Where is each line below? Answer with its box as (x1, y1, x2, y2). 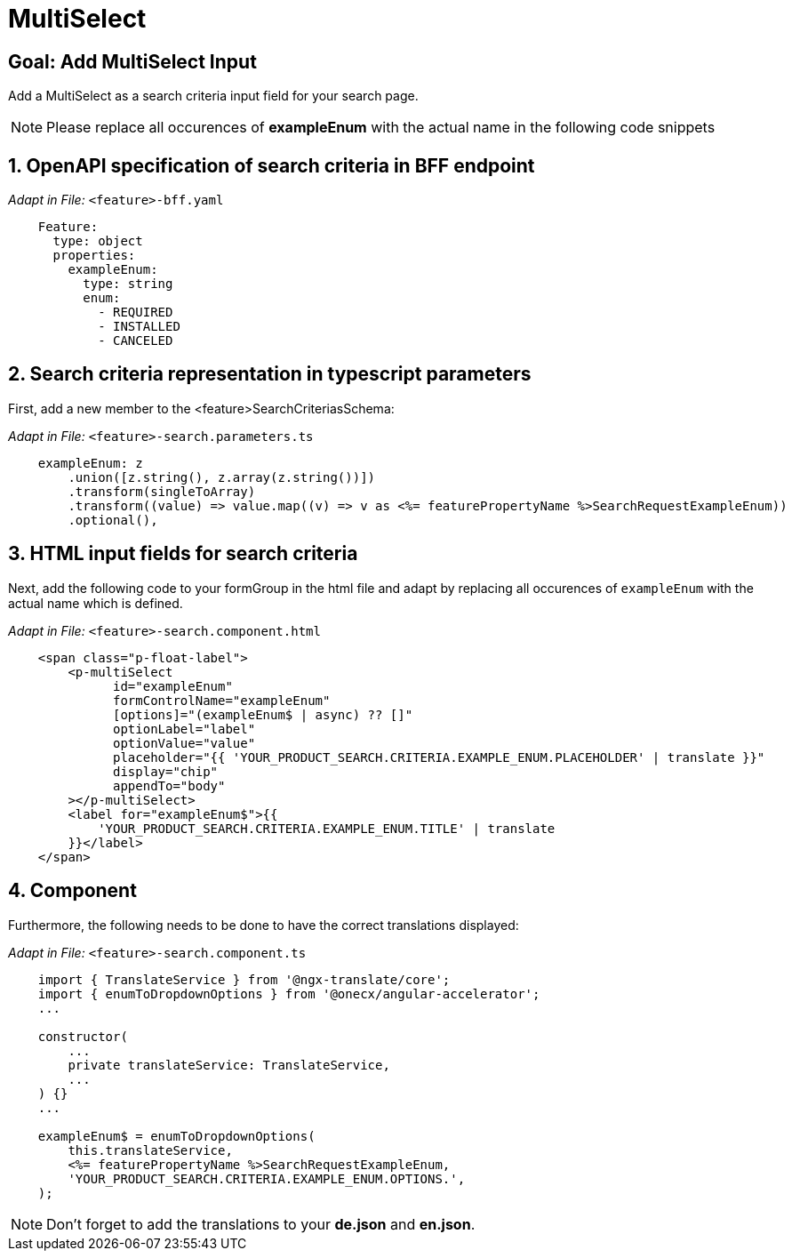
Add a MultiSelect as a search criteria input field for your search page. (8, 88, 419, 104)
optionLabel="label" (113, 721, 256, 736)
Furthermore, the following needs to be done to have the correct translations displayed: (8, 917, 519, 933)
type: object (52, 234, 143, 249)
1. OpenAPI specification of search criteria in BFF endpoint (8, 154, 535, 177)
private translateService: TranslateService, (68, 1057, 390, 1072)
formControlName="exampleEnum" (113, 693, 331, 708)
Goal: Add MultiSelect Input (8, 50, 257, 73)
